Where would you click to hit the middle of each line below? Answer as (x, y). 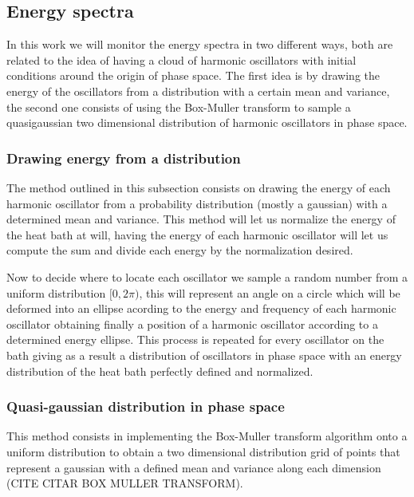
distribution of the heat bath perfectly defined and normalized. (160, 371)
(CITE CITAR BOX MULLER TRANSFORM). (125, 483)
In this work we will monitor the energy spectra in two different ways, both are (200, 44)
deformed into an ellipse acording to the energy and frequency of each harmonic (201, 308)
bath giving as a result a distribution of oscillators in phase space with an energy (204, 355)
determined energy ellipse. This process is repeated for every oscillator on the (195, 339)
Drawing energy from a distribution (124, 158)
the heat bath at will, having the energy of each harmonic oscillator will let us (197, 234)
